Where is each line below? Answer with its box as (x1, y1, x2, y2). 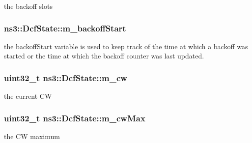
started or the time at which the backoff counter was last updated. (4, 51, 204, 61)
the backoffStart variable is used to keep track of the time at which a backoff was (4, 41, 248, 51)
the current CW (4, 91, 52, 101)
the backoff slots (4, 1, 53, 11)
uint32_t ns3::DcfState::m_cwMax (4, 112, 145, 124)
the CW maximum (4, 131, 60, 142)
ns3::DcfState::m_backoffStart (4, 22, 126, 34)
